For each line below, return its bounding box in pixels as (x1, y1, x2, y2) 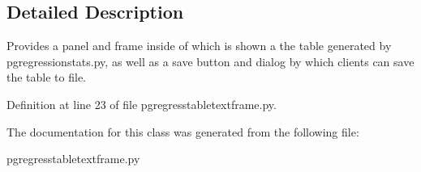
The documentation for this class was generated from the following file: (6, 123, 359, 140)
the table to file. (6, 69, 86, 86)
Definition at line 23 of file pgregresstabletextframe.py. (6, 95, 277, 112)
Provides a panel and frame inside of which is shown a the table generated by (6, 37, 392, 54)
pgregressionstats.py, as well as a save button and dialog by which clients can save (6, 52, 415, 69)
